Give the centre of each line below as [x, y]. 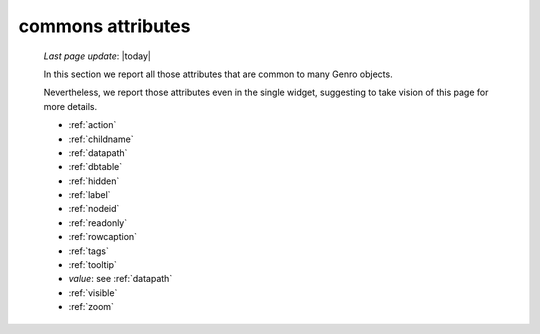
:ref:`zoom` [91, 307]
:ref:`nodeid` [94, 209]
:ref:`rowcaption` [103, 237]
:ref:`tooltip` [92, 265]
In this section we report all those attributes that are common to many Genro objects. [218, 74]
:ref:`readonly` [98, 222]
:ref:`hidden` [94, 181]
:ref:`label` [89, 195]
